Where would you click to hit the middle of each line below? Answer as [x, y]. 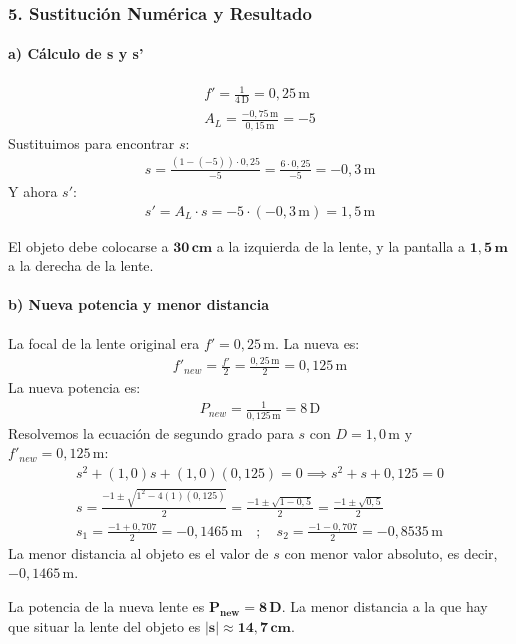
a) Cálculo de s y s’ [76, 53]
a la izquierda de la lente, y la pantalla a [341, 245]
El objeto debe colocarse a [88, 245]
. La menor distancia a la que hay [384, 605]
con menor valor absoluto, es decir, [391, 552]
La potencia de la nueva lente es [106, 605]
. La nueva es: [317, 342]
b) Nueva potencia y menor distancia [139, 304]
